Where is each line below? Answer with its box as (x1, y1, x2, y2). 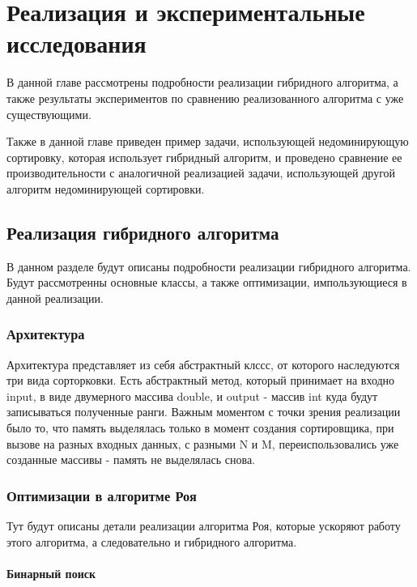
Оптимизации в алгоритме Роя (6, 485, 197, 505)
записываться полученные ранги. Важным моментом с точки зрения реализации (6, 403, 401, 420)
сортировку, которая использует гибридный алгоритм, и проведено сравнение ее (6, 148, 402, 165)
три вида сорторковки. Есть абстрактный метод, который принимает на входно (6, 372, 395, 389)
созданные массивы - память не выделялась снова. (6, 451, 256, 468)
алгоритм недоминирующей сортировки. (6, 180, 205, 197)
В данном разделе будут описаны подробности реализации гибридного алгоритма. (6, 257, 411, 274)
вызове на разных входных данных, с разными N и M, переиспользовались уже (6, 435, 399, 452)
